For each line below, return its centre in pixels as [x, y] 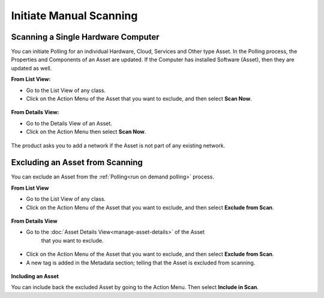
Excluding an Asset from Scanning [77, 163]
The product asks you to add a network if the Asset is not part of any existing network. [118, 145]
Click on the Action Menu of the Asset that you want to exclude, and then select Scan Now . [139, 99]
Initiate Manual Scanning [74, 16]
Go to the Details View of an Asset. [69, 123]
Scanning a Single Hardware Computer [85, 37]
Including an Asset [35, 276]
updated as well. [31, 68]
